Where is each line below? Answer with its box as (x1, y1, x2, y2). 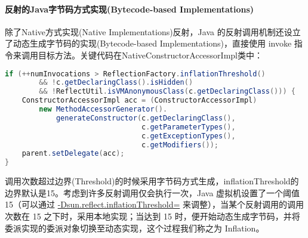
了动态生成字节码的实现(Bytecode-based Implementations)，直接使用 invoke (5, 37, 292, 50)
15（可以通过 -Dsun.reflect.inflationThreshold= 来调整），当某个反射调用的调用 (5, 198, 304, 211)
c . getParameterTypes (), (141, 122, 236, 131)
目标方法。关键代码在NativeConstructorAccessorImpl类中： (38, 48, 263, 61)
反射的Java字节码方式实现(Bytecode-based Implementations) (5, 2, 254, 15)
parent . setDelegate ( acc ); (21, 149, 125, 158)
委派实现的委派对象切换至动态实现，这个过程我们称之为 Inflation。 (5, 221, 264, 234)
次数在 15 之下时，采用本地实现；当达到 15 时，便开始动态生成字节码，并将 (5, 209, 300, 222)
